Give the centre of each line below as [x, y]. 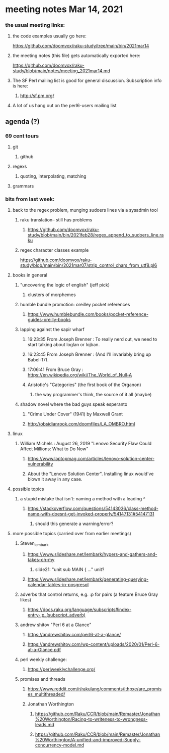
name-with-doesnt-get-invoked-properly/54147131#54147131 [91, 514]
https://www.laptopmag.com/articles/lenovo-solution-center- [91, 459]
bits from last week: [30, 199]
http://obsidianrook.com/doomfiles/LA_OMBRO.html [81, 424]
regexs [20, 167]
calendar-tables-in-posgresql [58, 585]
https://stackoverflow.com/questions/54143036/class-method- [93, 508]
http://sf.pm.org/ [37, 96]
